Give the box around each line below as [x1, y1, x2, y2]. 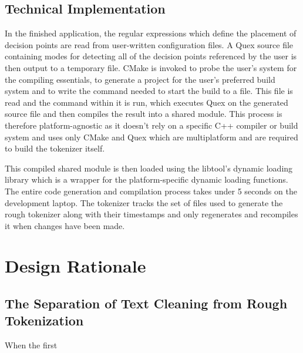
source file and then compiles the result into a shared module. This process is [5, 107, 282, 120]
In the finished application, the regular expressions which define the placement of [5, 27, 297, 39]
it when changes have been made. [5, 219, 125, 231]
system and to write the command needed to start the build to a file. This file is [5, 85, 293, 97]
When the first [5, 339, 58, 351]
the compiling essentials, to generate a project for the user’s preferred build [5, 73, 275, 85]
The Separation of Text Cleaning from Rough [5, 294, 288, 312]
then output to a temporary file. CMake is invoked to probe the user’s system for [5, 61, 297, 73]
